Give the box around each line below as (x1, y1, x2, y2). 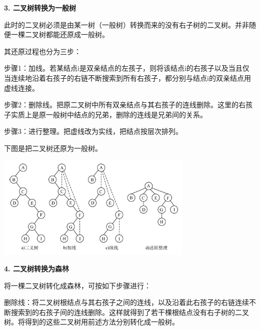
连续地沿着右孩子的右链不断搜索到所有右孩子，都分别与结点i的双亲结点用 (10, 72, 251, 83)
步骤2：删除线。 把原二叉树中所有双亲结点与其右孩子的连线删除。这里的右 (4, 99, 245, 110)
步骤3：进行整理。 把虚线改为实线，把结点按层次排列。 (4, 126, 182, 136)
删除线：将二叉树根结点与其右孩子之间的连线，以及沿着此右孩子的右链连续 (4, 297, 249, 307)
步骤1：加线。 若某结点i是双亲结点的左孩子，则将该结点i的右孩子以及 (4, 63, 228, 73)
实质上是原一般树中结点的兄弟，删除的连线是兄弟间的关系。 (10, 109, 207, 119)
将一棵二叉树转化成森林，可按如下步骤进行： (4, 280, 151, 290)
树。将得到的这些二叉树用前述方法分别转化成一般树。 (4, 316, 179, 327)
